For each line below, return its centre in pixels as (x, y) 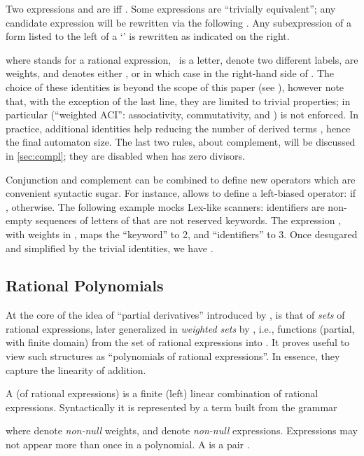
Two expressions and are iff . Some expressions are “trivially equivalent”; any (171, 8)
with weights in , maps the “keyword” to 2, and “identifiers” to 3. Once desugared (182, 234)
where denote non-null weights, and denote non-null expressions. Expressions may (182, 430)
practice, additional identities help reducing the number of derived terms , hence (178, 128)
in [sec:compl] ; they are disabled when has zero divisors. (125, 155)
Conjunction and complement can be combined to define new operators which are (181, 179)
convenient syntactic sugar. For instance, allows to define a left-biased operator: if (181, 193)
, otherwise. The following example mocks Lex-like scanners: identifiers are (165, 206)
